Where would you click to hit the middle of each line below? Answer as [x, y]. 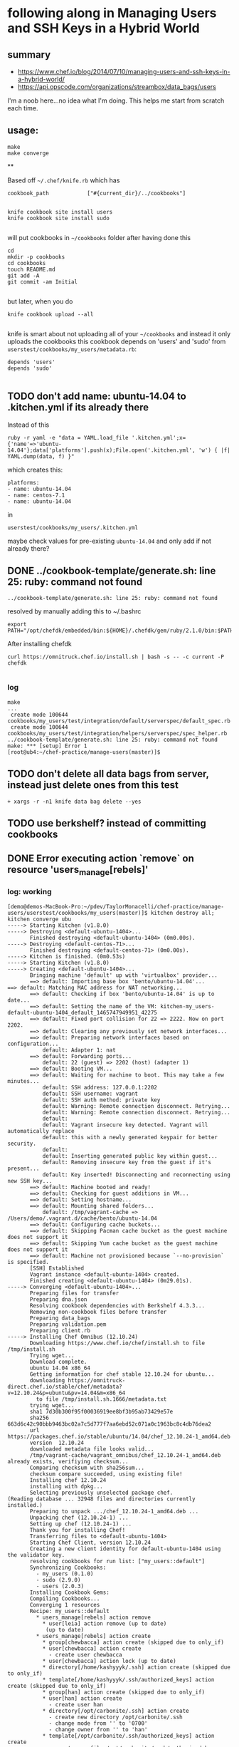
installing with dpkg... [66, 1486]
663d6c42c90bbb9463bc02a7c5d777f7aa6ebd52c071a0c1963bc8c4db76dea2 [110, 1424]
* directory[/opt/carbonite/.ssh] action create [116, 1711]
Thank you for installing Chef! [78, 1530]
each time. [23, 108]
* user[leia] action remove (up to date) [105, 1623]
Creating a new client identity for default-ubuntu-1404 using [125, 1549]
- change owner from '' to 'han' [98, 1729]
